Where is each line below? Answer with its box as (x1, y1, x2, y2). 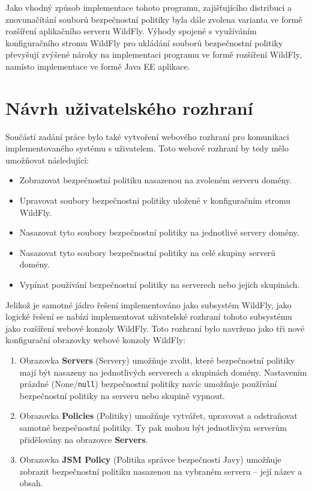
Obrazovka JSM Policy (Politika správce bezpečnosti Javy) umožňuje (19, 453, 281, 466)
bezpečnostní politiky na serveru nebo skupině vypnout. (19, 389, 225, 401)
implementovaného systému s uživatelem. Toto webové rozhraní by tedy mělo (5, 142, 289, 154)
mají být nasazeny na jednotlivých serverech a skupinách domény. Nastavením (19, 365, 307, 378)
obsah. (19, 477, 43, 489)
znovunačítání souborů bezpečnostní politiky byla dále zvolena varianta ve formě (5, 13, 302, 25)
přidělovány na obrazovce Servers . (19, 433, 148, 445)
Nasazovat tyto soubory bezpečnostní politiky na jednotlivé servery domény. (19, 226, 299, 239)
